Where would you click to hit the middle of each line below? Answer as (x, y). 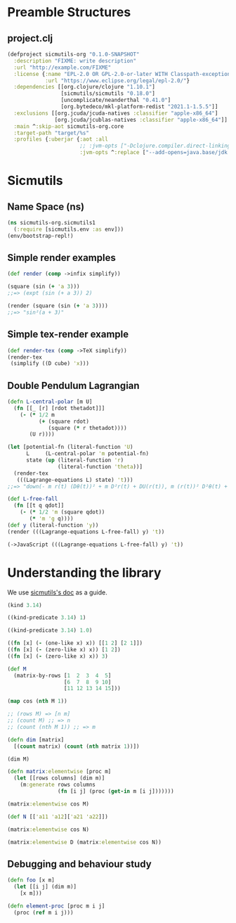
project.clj (30, 38)
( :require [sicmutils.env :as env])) (69, 229)
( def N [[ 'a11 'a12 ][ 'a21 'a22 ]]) (58, 817)
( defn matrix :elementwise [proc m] (59, 772)
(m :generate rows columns (58, 785)
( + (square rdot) (64, 421)
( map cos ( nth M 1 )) (38, 701)
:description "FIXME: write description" (75, 61)
